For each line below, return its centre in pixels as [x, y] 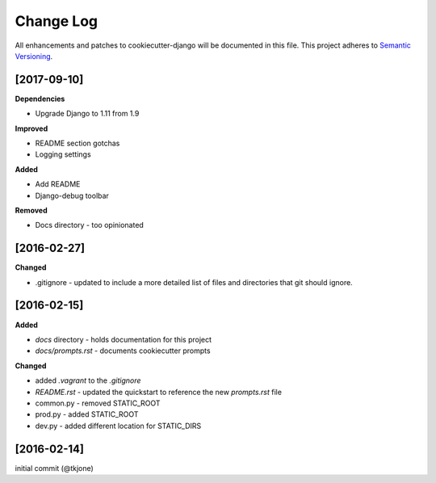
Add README [58, 184]
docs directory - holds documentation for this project [124, 339]
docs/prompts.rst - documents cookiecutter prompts [123, 351]
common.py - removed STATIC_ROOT [98, 403]
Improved [31, 128]
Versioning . [34, 56]
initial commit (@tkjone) [55, 468]
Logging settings [63, 154]
